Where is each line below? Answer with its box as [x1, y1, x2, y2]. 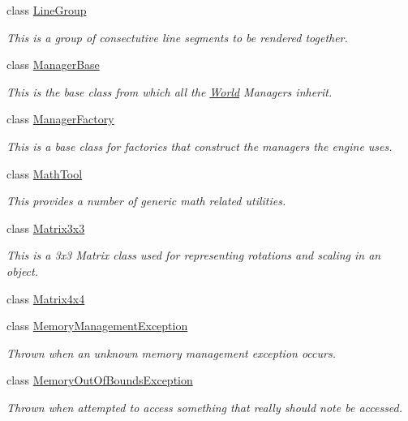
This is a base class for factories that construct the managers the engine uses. [6, 137, 393, 154]
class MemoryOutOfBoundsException [6, 372, 193, 389]
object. [6, 262, 39, 279]
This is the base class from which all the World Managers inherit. [6, 83, 333, 100]
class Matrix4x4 [6, 290, 85, 307]
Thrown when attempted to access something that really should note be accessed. [6, 398, 403, 415]
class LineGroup [6, 2, 87, 18]
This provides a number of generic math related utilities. [6, 192, 286, 209]
